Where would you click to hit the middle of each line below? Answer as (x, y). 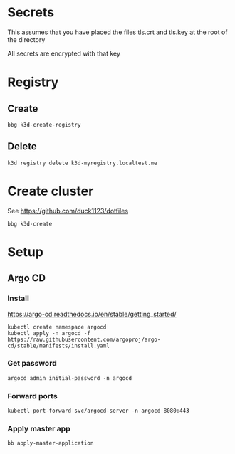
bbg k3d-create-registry (44, 125)
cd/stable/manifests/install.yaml (59, 346)
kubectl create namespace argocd (57, 327)
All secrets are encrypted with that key (64, 53)
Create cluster (51, 191)
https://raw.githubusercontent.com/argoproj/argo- (84, 339)
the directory (26, 39)
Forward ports (33, 396)
